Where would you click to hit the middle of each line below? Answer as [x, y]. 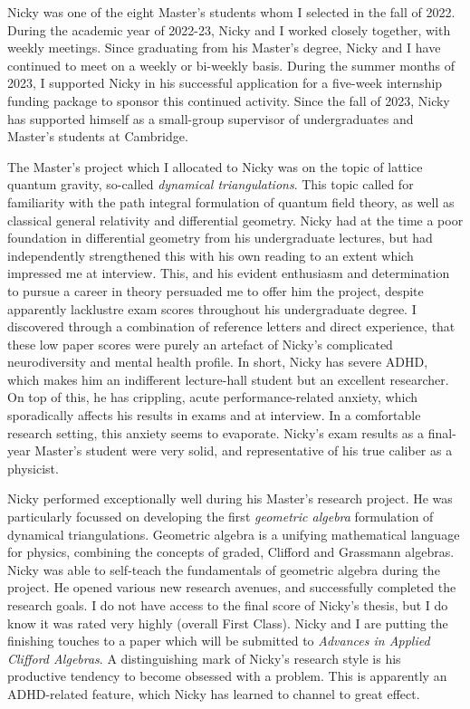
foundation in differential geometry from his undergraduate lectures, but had [220, 238]
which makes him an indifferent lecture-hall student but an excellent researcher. [228, 379]
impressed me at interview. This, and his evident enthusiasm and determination [229, 273]
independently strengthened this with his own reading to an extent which [211, 255]
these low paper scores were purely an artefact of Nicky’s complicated [200, 344]
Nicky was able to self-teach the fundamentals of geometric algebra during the [224, 569]
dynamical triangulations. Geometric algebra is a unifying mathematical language [234, 534]
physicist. [33, 468]
